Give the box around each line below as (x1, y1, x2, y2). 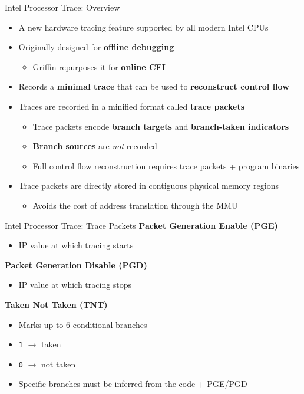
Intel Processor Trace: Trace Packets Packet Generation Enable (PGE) (5, 219, 278, 231)
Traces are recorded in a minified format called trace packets (18, 100, 245, 112)
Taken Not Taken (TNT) (5, 298, 108, 310)
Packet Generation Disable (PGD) (5, 258, 147, 271)
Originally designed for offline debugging (18, 41, 174, 53)
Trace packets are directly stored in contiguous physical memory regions (18, 179, 279, 192)
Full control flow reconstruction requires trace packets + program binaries (32, 159, 300, 172)
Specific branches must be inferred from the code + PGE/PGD (18, 377, 247, 390)
